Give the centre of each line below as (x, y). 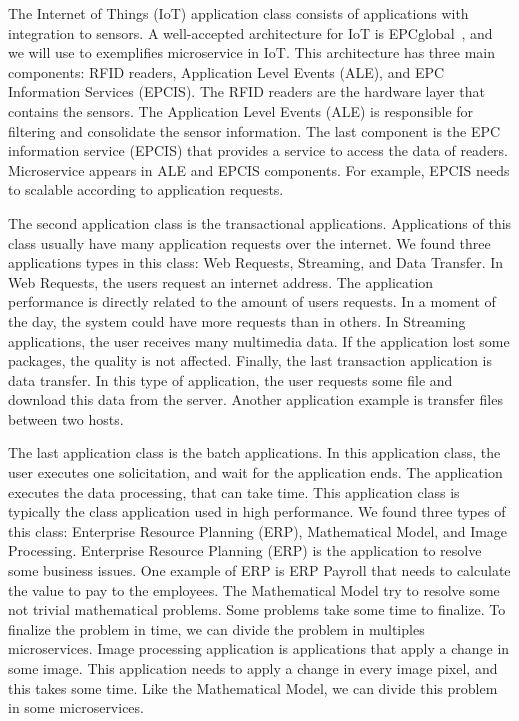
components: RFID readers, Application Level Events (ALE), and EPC (226, 71)
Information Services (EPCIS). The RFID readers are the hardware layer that (247, 91)
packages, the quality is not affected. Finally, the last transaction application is (250, 360)
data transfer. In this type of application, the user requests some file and (230, 379)
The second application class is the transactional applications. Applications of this (260, 222)
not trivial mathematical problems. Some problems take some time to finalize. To (257, 609)
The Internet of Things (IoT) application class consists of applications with (238, 13)
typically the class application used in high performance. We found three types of (257, 511)
